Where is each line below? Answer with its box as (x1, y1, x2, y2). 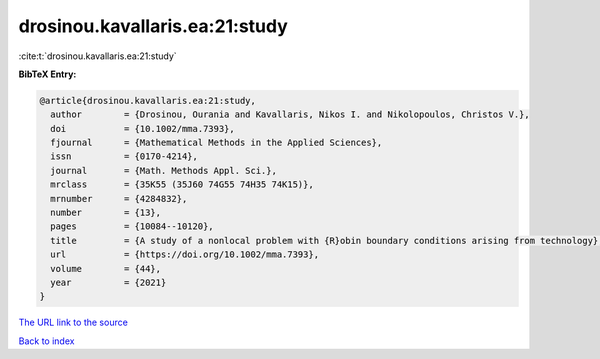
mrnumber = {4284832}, (50, 193, 188, 204)
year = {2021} (50, 277, 167, 288)
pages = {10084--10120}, (50, 221, 214, 232)
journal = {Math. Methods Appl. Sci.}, (50, 165, 277, 176)
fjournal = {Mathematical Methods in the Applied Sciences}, (50, 137, 383, 149)
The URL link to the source (18, 316, 129, 329)
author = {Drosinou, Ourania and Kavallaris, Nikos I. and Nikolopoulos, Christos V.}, (50, 109, 530, 120)
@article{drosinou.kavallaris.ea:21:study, (39, 95, 257, 106)
